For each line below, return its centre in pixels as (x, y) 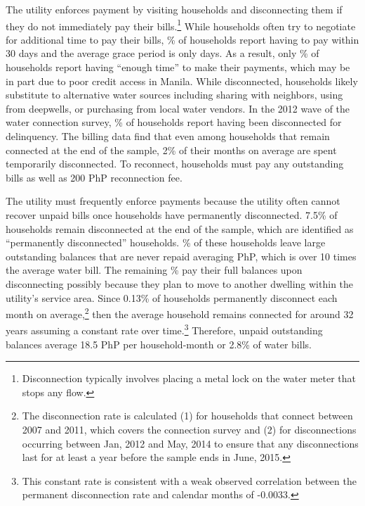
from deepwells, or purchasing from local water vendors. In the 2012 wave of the (178, 108)
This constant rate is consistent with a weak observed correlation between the (189, 480)
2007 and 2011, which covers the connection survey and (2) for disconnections (189, 429)
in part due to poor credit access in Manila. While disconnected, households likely (182, 81)
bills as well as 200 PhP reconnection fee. (94, 177)
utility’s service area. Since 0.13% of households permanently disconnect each (172, 297)
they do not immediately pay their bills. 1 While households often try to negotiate (181, 25)
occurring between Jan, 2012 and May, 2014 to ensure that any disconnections (190, 443)
